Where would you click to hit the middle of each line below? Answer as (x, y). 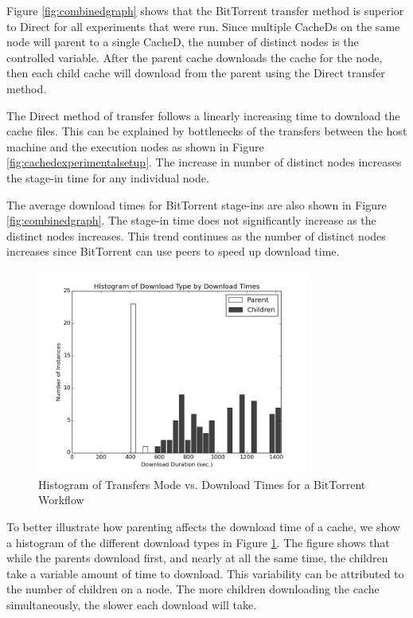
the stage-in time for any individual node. (108, 177)
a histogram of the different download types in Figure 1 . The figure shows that (198, 542)
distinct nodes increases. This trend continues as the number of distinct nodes (196, 235)
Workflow (61, 500)
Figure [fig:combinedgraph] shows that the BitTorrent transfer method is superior (205, 10)
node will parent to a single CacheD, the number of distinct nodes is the (183, 42)
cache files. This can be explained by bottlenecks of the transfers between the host (207, 131)
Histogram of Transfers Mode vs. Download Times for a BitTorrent (202, 484)
